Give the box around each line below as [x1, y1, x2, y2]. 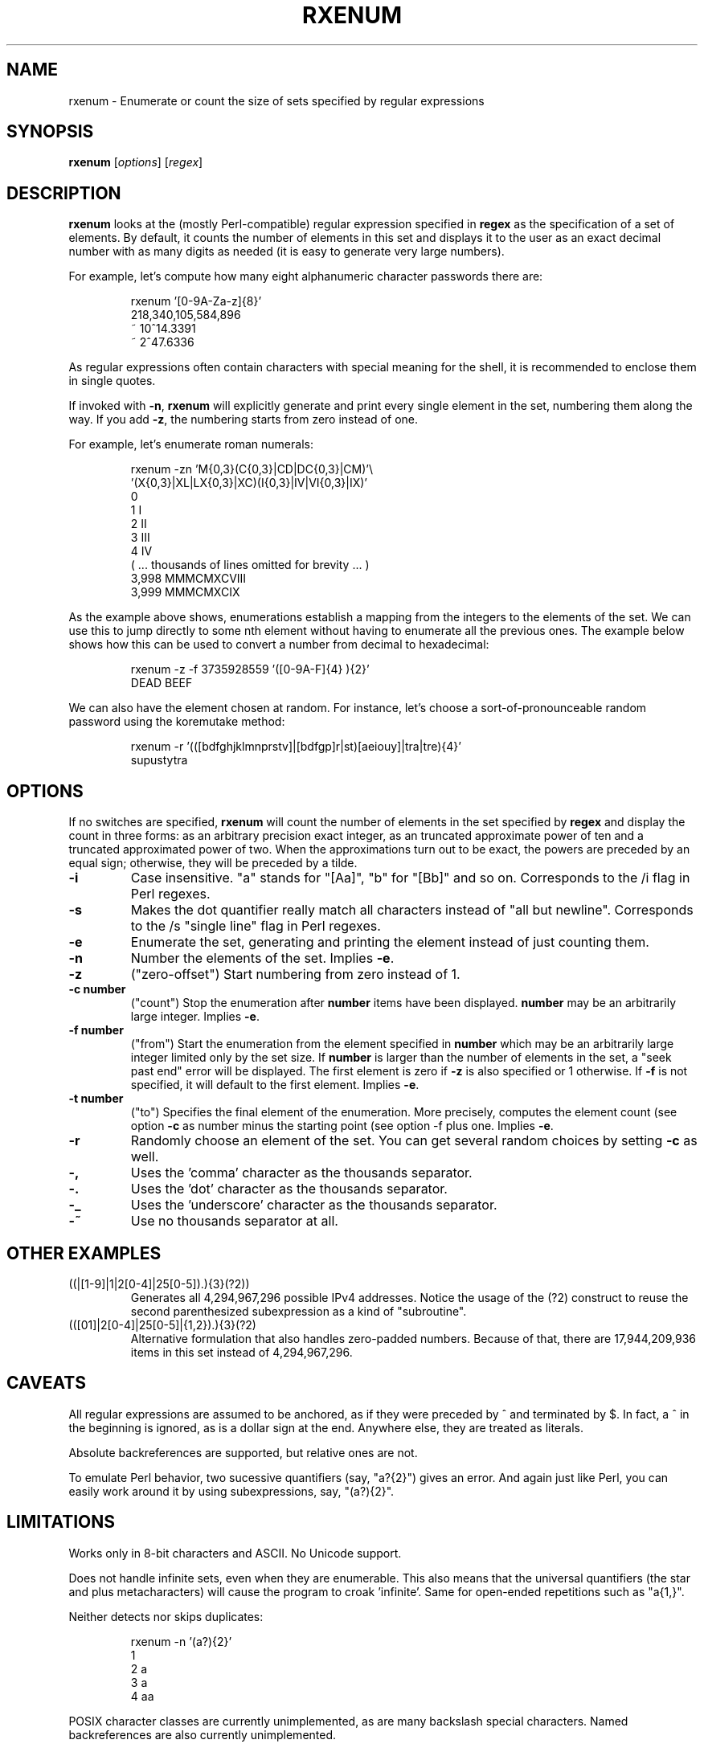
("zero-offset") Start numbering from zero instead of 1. [130, 966, 460, 983]
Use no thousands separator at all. [130, 1213, 338, 1230]
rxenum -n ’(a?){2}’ [130, 1634, 232, 1648]
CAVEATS [6, 1373, 86, 1394]
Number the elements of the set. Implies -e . [130, 950, 395, 967]
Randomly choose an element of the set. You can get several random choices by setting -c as [130, 1132, 698, 1149]
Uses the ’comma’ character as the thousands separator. [130, 1165, 473, 1181]
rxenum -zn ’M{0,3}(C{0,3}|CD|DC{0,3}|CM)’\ [130, 462, 373, 477]
